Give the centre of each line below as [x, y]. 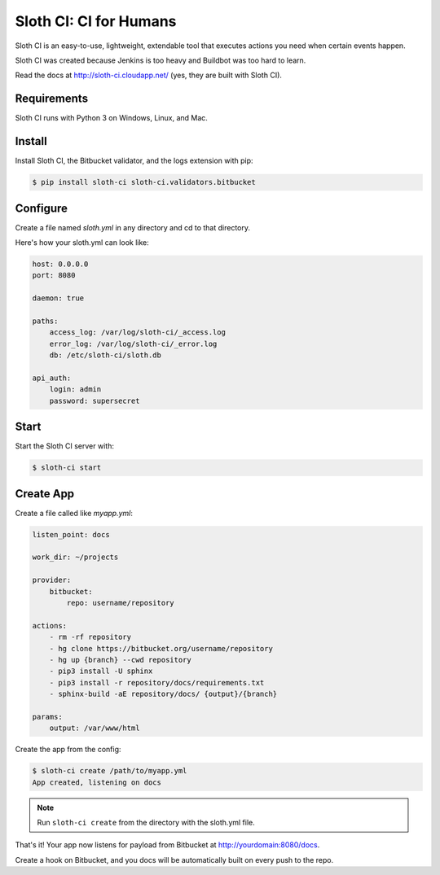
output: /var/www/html [95, 728]
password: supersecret [95, 400]
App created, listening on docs [97, 782]
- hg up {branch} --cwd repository [120, 660]
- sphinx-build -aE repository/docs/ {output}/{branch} [163, 694]
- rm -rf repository [90, 637]
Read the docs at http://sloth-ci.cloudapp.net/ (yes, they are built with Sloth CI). [149, 75]
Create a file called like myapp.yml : [74, 513]
